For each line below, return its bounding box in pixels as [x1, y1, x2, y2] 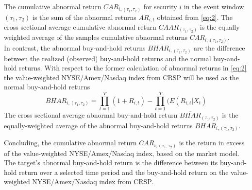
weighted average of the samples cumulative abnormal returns [4, 32, 187, 42]
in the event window [184, 1, 244, 11]
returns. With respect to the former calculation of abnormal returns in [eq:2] [19, 63, 247, 73]
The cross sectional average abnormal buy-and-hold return [4, 110, 178, 120]
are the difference [194, 43, 245, 52]
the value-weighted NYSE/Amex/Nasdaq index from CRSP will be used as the [4, 72, 239, 82]
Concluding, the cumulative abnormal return [4, 138, 137, 148]
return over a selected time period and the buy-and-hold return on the [19, 167, 229, 177]
